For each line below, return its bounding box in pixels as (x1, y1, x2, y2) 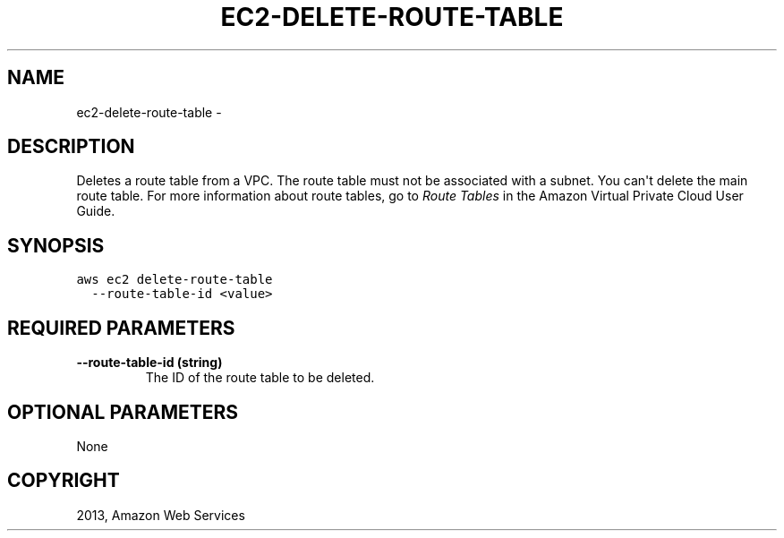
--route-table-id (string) (76, 354, 223, 371)
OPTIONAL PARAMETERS (7, 400, 239, 423)
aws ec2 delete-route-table (76, 272, 273, 287)
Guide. (76, 203, 115, 219)
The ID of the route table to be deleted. (145, 370, 375, 386)
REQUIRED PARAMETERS (7, 316, 235, 339)
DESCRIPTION (7, 135, 135, 158)
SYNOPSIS (7, 234, 105, 257)
